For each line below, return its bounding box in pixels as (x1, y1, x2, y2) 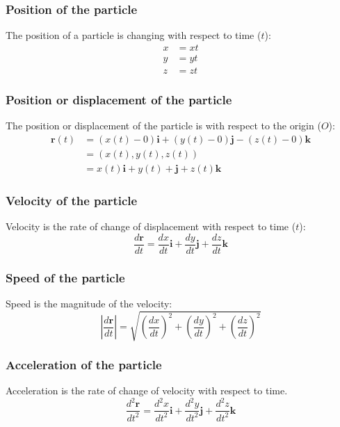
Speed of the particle (6, 268, 125, 286)
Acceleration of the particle (6, 355, 162, 373)
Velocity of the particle (6, 191, 138, 209)
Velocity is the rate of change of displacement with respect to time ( (6, 219, 296, 234)
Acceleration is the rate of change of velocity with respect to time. (6, 383, 288, 398)
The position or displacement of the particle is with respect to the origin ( (6, 118, 321, 133)
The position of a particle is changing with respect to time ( (6, 28, 261, 42)
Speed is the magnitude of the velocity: (6, 296, 172, 310)
